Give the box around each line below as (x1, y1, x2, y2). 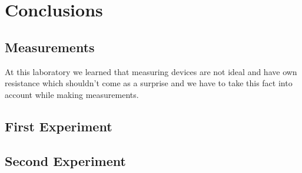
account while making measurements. (5, 88, 139, 100)
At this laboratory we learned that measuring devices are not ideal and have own (5, 65, 297, 77)
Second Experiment (5, 151, 126, 169)
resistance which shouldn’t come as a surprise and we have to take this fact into (5, 77, 293, 89)
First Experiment (5, 117, 112, 135)
